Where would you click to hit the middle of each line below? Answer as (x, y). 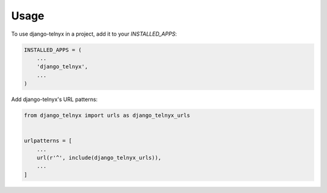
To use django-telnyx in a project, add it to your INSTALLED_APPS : (94, 34)
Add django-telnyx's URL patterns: (54, 99)
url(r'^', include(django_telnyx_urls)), (99, 158)
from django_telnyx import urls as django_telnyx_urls (107, 116)
